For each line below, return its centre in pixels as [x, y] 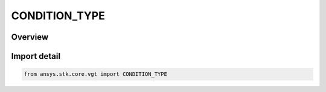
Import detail [36, 56]
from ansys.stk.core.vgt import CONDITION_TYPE [95, 74]
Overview [30, 37]
